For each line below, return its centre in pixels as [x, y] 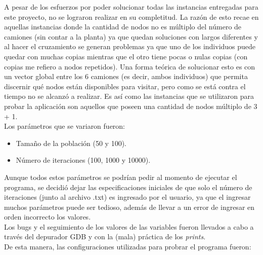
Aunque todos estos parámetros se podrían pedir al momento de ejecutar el [121, 177]
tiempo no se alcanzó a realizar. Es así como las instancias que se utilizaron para [129, 96]
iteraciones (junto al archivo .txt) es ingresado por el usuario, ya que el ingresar [127, 197]
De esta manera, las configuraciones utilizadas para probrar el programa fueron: [128, 247]
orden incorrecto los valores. [48, 217]
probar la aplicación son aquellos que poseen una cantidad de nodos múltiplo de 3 [131, 106]
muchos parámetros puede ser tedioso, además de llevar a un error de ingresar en [129, 207]
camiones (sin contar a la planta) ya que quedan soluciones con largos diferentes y [131, 36]
